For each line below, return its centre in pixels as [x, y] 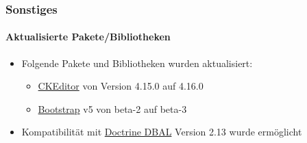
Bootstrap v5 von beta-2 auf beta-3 [112, 108]
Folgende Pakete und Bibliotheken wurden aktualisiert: [137, 63]
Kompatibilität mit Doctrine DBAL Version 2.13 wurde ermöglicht [162, 132]
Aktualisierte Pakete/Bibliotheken [88, 37]
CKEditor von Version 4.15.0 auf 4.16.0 [121, 86]
